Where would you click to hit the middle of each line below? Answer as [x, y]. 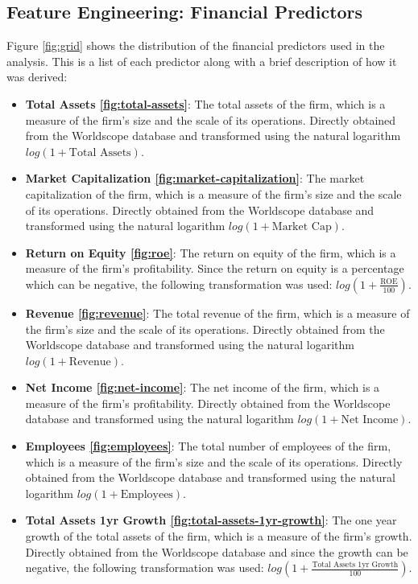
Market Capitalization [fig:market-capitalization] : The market [195, 178]
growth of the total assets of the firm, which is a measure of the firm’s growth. [219, 536]
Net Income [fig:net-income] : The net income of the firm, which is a [203, 387]
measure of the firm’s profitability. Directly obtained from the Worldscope [208, 403]
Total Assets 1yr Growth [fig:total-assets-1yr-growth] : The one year [211, 520]
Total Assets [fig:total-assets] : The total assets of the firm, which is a [205, 103]
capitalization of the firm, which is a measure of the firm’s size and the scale [213, 193]
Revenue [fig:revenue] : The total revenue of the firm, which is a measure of [217, 313]
